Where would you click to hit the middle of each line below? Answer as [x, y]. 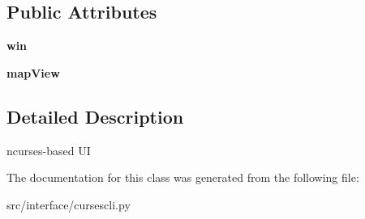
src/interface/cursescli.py [69, 204]
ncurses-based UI [49, 150]
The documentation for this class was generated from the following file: [183, 177]
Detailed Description [95, 116]
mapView [33, 72]
